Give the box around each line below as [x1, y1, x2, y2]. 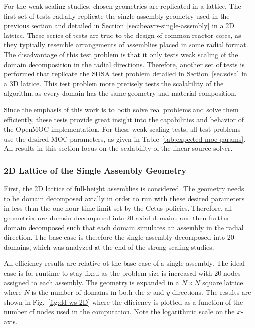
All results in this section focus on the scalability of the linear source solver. [4, 143, 233, 153]
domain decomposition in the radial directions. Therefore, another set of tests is [4, 59, 245, 69]
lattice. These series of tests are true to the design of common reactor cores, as [4, 30, 241, 40]
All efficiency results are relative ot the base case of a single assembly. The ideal [4, 258, 245, 268]
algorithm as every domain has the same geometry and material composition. [4, 88, 237, 98]
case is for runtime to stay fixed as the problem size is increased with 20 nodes [4, 267, 241, 278]
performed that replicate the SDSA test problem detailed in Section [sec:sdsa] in [4, 69, 247, 79]
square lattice [202, 277, 243, 288]
